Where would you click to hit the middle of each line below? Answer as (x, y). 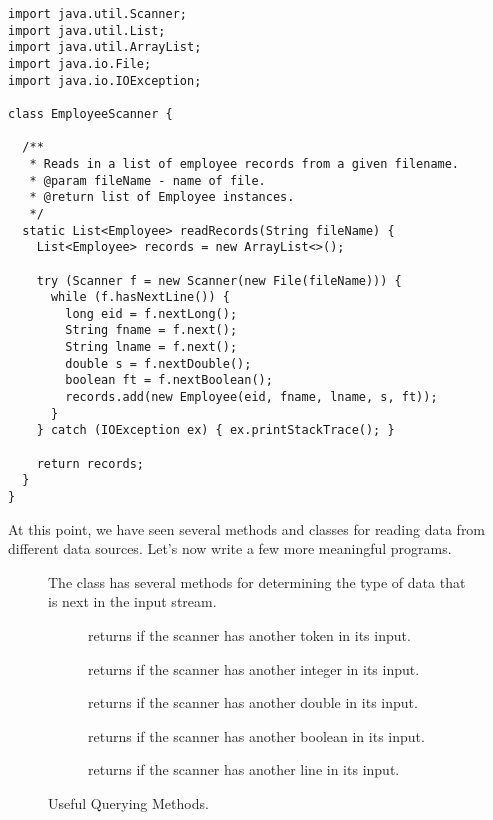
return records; (90, 463)
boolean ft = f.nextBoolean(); (169, 380)
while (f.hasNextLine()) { (140, 297)
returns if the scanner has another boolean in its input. (256, 735)
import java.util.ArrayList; (105, 47)
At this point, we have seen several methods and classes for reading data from (247, 528)
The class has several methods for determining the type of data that (257, 581)
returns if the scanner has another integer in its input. (254, 668)
